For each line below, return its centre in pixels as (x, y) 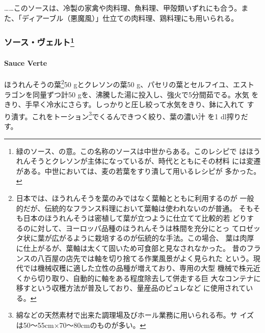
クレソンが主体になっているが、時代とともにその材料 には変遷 (156, 161)
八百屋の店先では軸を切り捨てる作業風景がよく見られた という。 (145, 258)
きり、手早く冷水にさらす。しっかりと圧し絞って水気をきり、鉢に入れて (124, 104)
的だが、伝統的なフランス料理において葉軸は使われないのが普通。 (126, 208)
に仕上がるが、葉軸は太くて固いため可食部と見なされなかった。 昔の (131, 248)
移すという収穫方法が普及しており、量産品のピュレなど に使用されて (131, 288)
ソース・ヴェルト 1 (39, 42)
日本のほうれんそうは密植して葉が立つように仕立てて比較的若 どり (135, 218)
